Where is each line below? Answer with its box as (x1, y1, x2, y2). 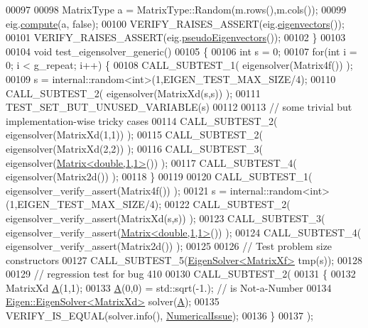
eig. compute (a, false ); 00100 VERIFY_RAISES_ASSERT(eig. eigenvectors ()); (6, 16, 345, 31)
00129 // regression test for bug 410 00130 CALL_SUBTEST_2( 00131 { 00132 (6, 266, 356, 281)
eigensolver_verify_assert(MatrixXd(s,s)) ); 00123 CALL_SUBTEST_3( (6, 210, 325, 225)
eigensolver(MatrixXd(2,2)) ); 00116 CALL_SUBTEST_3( (6, 141, 263, 155)
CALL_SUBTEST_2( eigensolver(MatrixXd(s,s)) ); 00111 (6, 85, 261, 100)
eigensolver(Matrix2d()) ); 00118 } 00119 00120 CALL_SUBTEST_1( (6, 169, 313, 184)
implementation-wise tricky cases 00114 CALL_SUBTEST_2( (6, 113, 278, 128)
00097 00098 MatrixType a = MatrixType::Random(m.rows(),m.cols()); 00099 (6, 2, 347, 16)
